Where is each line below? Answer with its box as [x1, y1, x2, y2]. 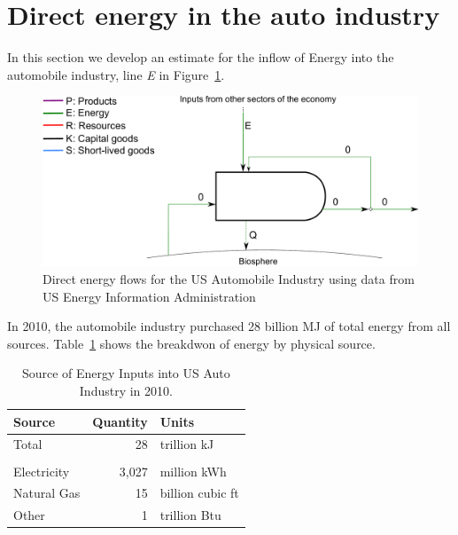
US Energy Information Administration [43, 287, 256, 305]
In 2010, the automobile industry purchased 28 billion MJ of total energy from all [7, 317, 451, 335]
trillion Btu [159, 506, 221, 524]
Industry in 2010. [79, 382, 173, 399]
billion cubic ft [159, 484, 239, 502]
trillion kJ [159, 435, 214, 453]
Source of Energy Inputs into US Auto [21, 364, 230, 382]
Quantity [92, 412, 148, 430]
